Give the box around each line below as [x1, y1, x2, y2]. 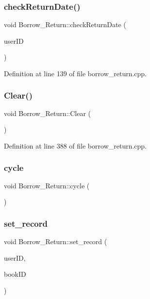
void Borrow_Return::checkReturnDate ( [4, 19, 126, 30]
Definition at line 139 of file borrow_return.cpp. [4, 68, 147, 78]
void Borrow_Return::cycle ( [4, 180, 90, 190]
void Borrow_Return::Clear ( [4, 108, 91, 118]
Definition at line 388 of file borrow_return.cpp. [4, 141, 147, 150]
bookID [4, 269, 26, 279]
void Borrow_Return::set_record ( [4, 236, 107, 247]
